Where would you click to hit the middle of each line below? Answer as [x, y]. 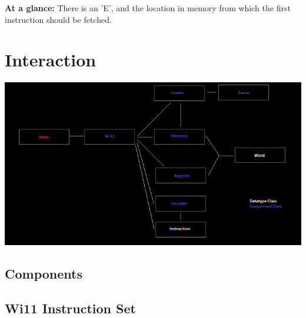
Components [44, 273]
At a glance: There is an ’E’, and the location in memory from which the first [148, 8]
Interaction [51, 60]
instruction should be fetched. [58, 19]
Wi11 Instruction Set [70, 308]
